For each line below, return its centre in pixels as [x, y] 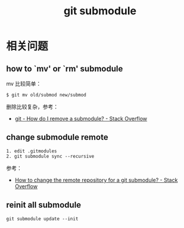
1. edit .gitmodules [32, 151]
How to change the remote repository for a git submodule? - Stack [96, 180]
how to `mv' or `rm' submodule [65, 69]
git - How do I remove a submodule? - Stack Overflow [81, 118]
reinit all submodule [44, 205]
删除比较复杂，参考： [32, 107]
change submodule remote [57, 137]
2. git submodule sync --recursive [50, 156]
